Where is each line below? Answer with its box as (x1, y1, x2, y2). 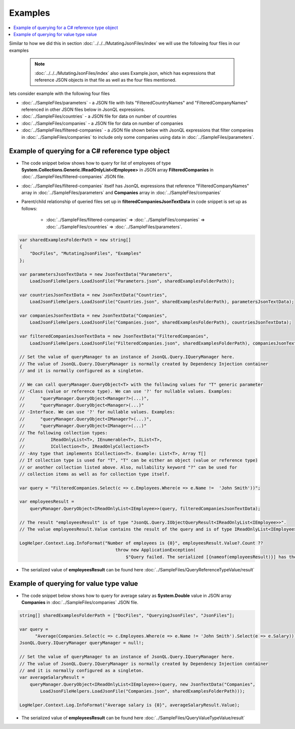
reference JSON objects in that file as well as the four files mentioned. (34, 77, 177, 83)
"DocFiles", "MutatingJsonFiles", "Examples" (29, 251, 142, 256)
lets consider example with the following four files (9, 91, 110, 97)
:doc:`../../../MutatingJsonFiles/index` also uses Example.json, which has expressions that (34, 70, 216, 76)
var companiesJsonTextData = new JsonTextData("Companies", (19, 313, 168, 318)
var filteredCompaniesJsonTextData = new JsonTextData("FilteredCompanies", (19, 333, 209, 339)
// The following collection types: (19, 430, 108, 435)
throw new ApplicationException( (115, 547, 196, 553)
